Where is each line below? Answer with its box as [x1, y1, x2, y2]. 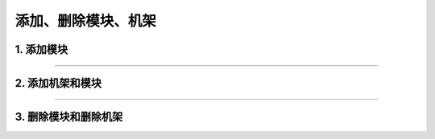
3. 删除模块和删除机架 [14, 110, 123, 124]
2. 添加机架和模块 [14, 76, 102, 90]
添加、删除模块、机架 [14, 12, 157, 30]
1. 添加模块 [14, 43, 68, 56]
